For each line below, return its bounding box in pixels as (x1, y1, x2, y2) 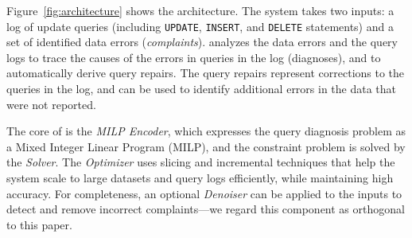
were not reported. (6, 96, 96, 112)
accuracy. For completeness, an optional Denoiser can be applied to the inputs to (6, 185, 402, 201)
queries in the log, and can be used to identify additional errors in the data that (6, 80, 397, 97)
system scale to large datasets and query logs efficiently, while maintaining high (6, 170, 394, 185)
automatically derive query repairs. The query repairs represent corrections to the (6, 64, 405, 81)
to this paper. (6, 216, 72, 232)
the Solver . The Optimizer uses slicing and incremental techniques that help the (6, 154, 395, 170)
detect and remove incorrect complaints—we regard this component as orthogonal (6, 201, 405, 217)
